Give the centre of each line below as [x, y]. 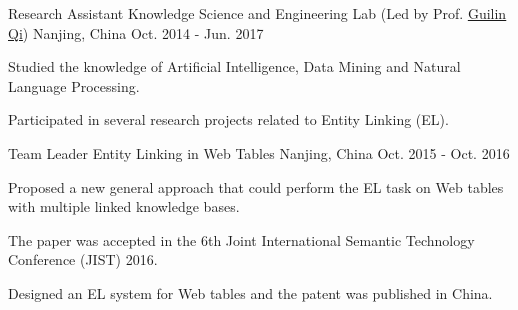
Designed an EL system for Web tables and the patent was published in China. [250, 292]
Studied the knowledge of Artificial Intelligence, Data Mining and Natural [234, 66]
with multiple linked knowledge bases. [124, 206]
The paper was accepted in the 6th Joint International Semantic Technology [241, 239]
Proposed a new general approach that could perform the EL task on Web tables [256, 186]
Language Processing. [74, 85]
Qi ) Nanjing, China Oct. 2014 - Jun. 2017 [136, 32]
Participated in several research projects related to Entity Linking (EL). [228, 119]
